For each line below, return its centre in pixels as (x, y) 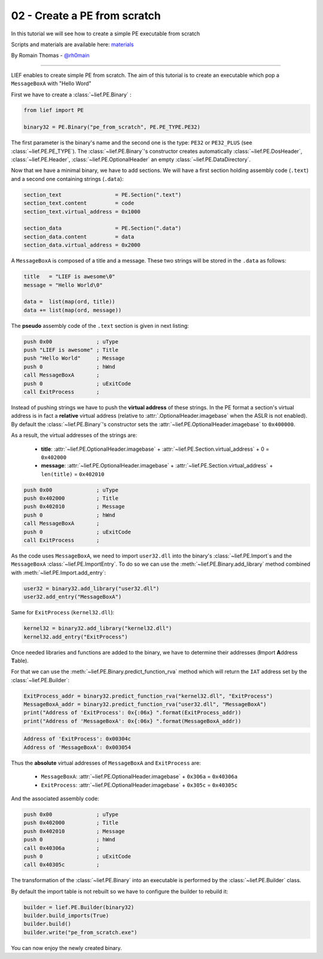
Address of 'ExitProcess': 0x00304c (77, 739)
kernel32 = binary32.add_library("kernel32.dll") (98, 628)
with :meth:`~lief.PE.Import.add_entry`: (58, 572)
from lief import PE (54, 110)
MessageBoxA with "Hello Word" (51, 83)
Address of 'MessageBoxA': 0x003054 (77, 747)
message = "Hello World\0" (63, 285)
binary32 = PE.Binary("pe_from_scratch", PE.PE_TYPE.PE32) (112, 127)
